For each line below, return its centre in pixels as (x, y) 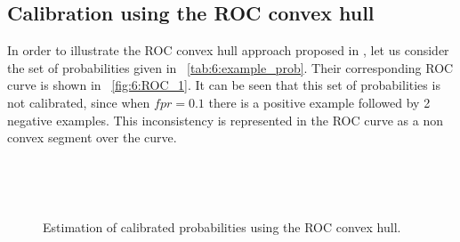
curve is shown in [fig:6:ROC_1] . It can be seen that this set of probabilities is (224, 85)
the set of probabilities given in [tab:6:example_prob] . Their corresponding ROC (230, 67)
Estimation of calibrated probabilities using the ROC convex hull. (222, 226)
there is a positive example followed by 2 (319, 102)
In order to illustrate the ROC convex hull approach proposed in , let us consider (228, 50)
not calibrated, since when (79, 102)
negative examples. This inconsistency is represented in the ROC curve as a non (226, 120)
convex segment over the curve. (92, 137)
